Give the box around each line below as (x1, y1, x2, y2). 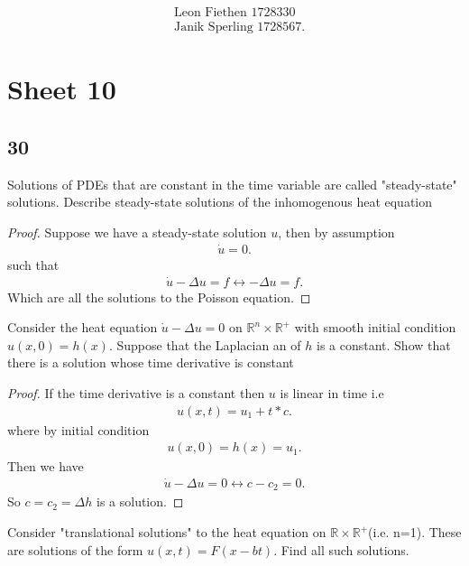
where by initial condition (7, 420, 150, 439)
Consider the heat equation (7, 318, 158, 337)
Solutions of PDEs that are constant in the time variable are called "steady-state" (7, 174, 457, 193)
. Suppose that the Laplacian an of (108, 335, 301, 354)
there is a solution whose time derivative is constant (7, 353, 294, 372)
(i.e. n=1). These (368, 523, 462, 542)
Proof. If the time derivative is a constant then (7, 383, 265, 402)
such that (7, 255, 60, 274)
